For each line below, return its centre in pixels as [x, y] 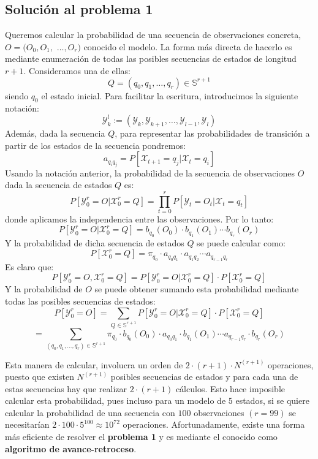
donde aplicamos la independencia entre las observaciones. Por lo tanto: [139, 218]
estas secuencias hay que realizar [66, 388]
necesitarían [27, 424]
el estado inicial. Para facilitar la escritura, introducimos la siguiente [170, 95]
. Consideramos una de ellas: [77, 70]
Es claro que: [29, 266]
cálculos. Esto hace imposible [230, 388]
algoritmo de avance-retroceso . [71, 448]
